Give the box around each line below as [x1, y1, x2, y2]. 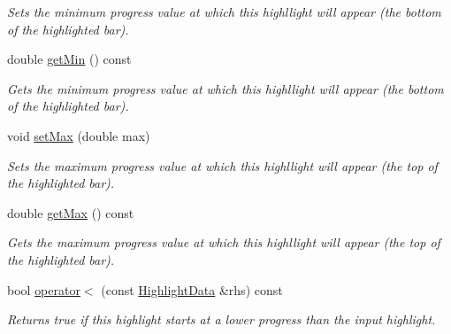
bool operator [7, 280, 80, 299]
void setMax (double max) [7, 126, 150, 144]
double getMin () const [7, 50, 132, 68]
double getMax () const [7, 203, 134, 221]
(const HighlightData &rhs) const [101, 280, 283, 299]
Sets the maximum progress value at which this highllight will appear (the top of [7, 156, 438, 175]
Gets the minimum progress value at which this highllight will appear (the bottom [7, 79, 444, 97]
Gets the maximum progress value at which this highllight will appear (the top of [7, 233, 440, 252]
